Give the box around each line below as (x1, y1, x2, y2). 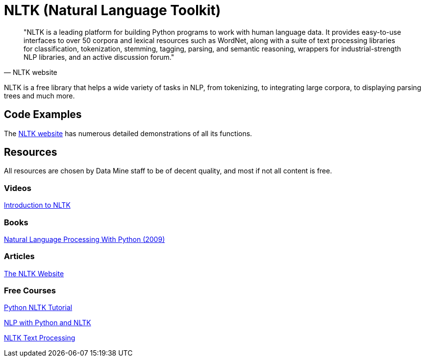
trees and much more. (4, 91, 75, 100)
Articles (4, 251, 35, 262)
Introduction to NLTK (4, 201, 71, 210)
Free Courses (4, 286, 56, 296)
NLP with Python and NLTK (4, 318, 91, 327)
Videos (4, 183, 31, 193)
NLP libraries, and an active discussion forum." (24, 52, 175, 61)
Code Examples (4, 108, 82, 121)
